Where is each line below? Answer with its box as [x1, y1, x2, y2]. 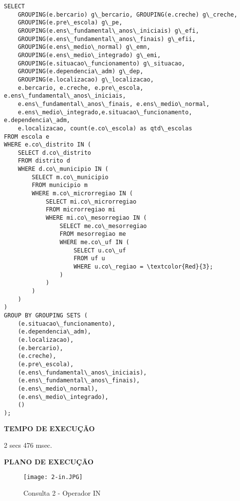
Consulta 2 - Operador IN [23, 487, 101, 498]
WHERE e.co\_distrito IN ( [4, 141, 91, 148]
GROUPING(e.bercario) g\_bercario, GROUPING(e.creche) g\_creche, [18, 11, 238, 18]
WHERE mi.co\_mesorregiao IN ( [45, 214, 147, 222]
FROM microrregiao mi [45, 206, 116, 213]
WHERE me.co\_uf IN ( [59, 239, 129, 246]
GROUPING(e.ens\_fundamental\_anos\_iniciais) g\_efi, [18, 27, 199, 34]
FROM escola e [4, 133, 50, 140]
